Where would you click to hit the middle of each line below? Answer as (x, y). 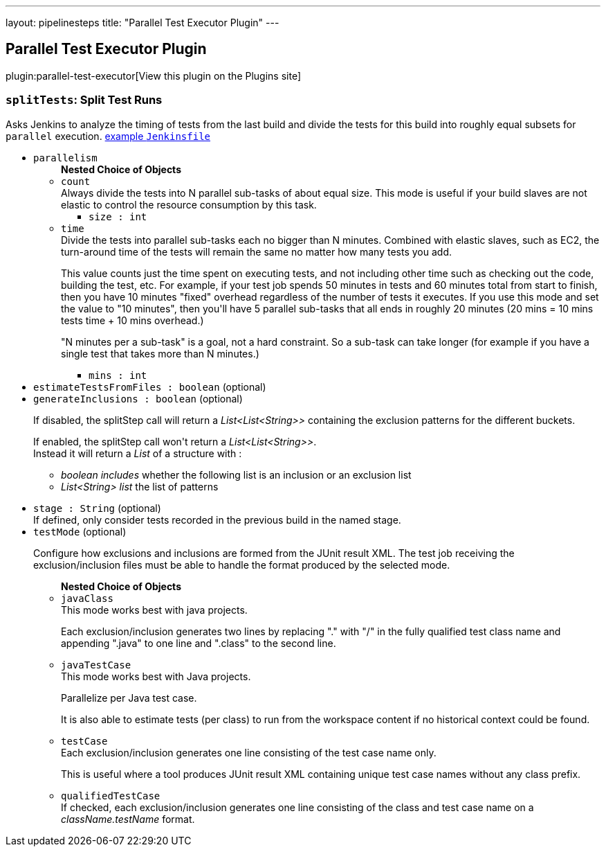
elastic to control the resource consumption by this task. (189, 204)
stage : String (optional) (97, 508)
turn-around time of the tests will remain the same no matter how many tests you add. (256, 251)
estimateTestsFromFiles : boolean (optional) (150, 387)
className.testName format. (128, 819)
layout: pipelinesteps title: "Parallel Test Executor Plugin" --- (143, 23)
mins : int (118, 375)
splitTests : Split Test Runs (84, 100)
